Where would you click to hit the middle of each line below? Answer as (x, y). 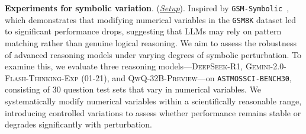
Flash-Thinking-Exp (42, 77)
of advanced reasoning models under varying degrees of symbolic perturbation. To (153, 54)
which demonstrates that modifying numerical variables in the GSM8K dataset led (151, 19)
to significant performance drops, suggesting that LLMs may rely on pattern (143, 31)
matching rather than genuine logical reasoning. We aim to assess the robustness (151, 42)
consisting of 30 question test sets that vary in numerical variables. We (133, 89)
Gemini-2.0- (266, 66)
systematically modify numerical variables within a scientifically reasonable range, (153, 100)
